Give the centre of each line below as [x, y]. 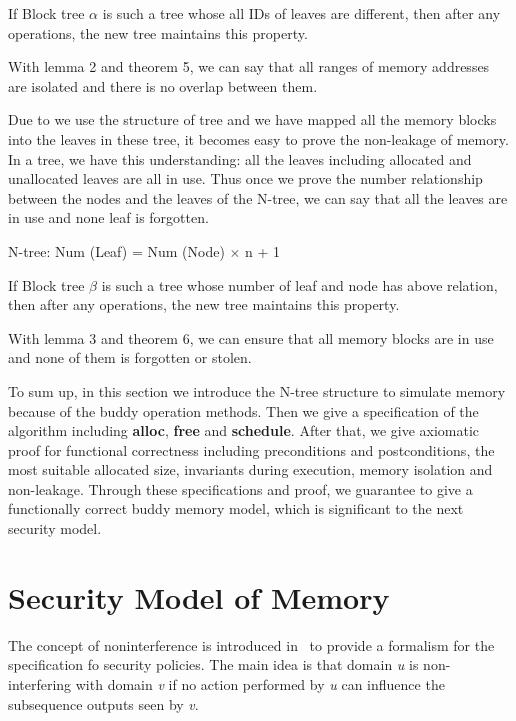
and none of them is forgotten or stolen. [130, 357]
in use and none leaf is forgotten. [108, 217]
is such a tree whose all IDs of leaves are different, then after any [301, 13]
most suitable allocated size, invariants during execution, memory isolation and [250, 469]
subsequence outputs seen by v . [103, 703]
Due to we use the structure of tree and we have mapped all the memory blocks [252, 119]
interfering [40, 683]
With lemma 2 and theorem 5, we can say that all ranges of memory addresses [249, 66]
